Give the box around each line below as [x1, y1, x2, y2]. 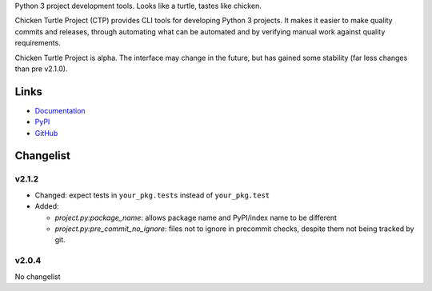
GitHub [34, 128, 58, 138]
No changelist [14, 272, 61, 281]
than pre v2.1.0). [14, 64, 68, 74]
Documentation [34, 106, 86, 115]
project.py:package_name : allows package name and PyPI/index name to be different [54, 213, 338, 222]
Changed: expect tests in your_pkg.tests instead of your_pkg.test [34, 190, 270, 200]
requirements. [14, 38, 62, 48]
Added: [34, 201, 59, 211]
